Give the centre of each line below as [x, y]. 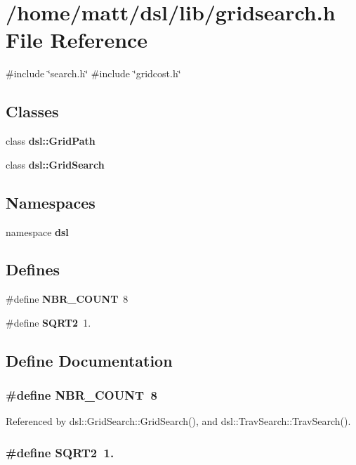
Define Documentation [89, 360]
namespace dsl [37, 231]
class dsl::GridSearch [55, 164]
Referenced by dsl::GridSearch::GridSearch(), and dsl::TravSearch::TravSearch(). [178, 421]
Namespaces [51, 202]
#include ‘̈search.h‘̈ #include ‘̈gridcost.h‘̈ [93, 73]
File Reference [77, 40]
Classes [32, 111]
